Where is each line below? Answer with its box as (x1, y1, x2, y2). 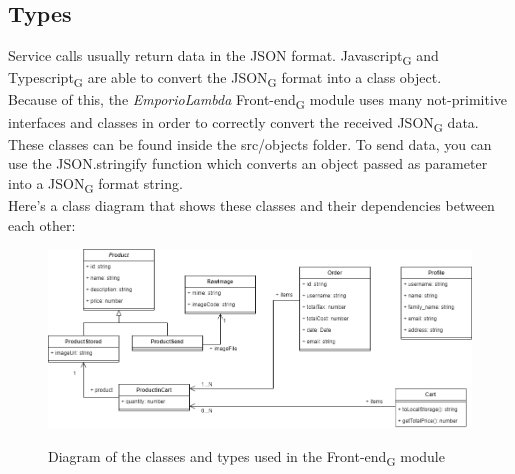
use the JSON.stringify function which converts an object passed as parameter (8, 153, 488, 174)
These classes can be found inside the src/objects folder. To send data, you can (8, 133, 492, 154)
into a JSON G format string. (8, 172, 183, 196)
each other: (8, 214, 76, 235)
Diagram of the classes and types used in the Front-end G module (48, 445, 445, 469)
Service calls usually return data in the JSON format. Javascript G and (8, 45, 439, 68)
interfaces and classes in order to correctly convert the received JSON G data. (8, 111, 479, 135)
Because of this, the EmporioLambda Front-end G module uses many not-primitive (8, 89, 507, 113)
